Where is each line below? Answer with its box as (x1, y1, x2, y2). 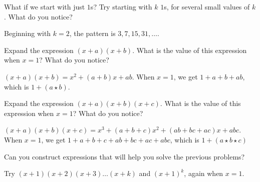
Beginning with (4, 28, 51, 38)
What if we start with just (4, 1, 85, 11)
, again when (184, 168, 223, 178)
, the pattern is (69, 28, 116, 38)
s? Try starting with (90, 1, 152, 11)
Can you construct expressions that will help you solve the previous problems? (4, 151, 245, 161)
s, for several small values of (164, 1, 250, 11)
